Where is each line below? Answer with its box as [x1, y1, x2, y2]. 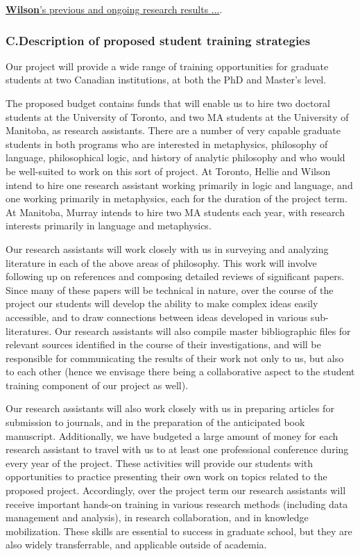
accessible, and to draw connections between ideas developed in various [6, 309, 308, 324]
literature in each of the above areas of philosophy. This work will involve [6, 255, 317, 270]
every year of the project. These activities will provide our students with [6, 455, 314, 470]
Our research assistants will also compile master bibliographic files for [54, 323, 351, 338]
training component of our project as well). [6, 377, 189, 392]
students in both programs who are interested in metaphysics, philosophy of [6, 136, 328, 151]
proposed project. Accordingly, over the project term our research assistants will [6, 483, 346, 498]
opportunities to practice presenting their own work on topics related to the [6, 469, 327, 484]
